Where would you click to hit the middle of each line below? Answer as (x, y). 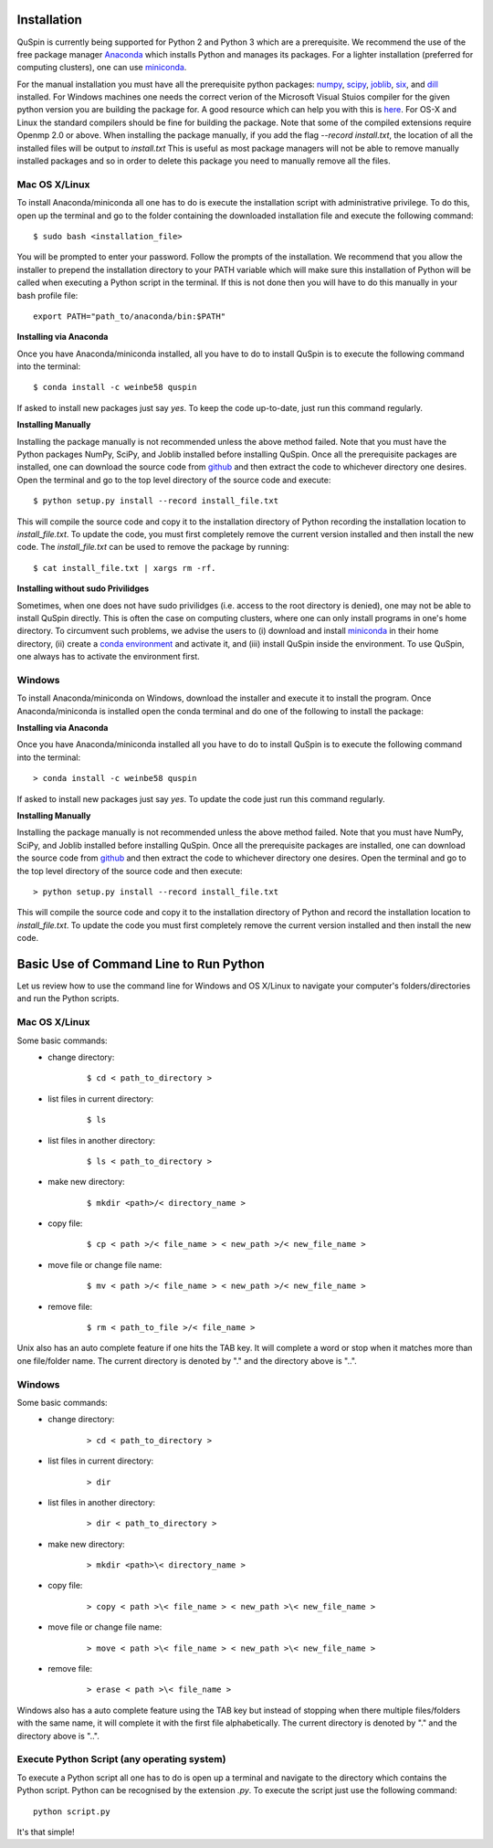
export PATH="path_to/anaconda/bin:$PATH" (130, 316)
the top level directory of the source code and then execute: (130, 871)
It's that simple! (46, 1832)
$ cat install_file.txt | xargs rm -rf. (125, 568)
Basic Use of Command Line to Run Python (141, 964)
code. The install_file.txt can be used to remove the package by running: (153, 547)
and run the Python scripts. (68, 998)
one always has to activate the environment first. (108, 657)
